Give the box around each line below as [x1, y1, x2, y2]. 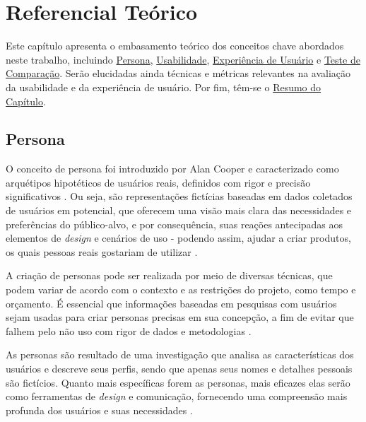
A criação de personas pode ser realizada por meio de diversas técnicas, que [6, 268, 333, 283]
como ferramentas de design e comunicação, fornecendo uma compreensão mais [6, 389, 348, 404]
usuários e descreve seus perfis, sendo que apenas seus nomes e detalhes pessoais [6, 361, 353, 376]
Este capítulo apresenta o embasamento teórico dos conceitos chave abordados [6, 38, 344, 53]
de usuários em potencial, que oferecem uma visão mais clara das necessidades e [6, 203, 352, 218]
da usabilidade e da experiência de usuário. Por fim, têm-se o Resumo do [6, 79, 321, 94]
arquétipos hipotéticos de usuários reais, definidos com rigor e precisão [6, 175, 311, 189]
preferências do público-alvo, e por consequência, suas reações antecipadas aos [6, 216, 343, 231]
